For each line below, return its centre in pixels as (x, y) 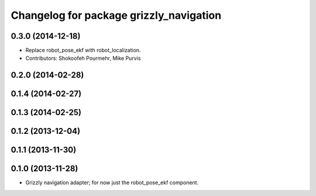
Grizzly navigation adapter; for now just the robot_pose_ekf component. (112, 183)
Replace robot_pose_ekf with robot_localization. (83, 50)
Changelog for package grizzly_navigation (116, 15)
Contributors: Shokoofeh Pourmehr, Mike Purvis (83, 58)
